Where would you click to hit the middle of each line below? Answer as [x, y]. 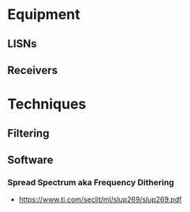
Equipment [44, 15]
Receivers [33, 70]
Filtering [28, 133]
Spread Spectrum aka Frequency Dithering [91, 182]
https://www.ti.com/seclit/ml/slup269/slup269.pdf [100, 199]
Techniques [47, 104]
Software [30, 160]
